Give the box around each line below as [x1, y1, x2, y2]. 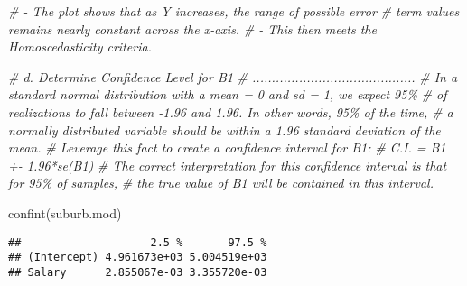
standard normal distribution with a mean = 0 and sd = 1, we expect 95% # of [8, 85, 447, 104]
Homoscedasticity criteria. [8, 37, 152, 56]
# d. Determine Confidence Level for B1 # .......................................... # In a [8, 67, 458, 86]
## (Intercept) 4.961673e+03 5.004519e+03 [8, 251, 267, 264]
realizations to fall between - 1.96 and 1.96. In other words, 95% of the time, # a [8, 102, 453, 121]
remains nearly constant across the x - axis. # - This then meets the [8, 19, 377, 38]
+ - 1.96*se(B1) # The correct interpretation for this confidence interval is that [8, 155, 447, 174]
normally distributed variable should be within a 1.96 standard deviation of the [8, 120, 441, 139]
